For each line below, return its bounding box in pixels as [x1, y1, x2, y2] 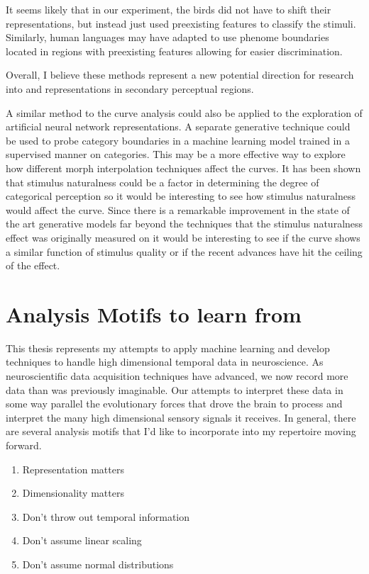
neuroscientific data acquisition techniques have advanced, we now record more [6, 368, 348, 383]
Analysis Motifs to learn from [6, 299, 302, 328]
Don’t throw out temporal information [22, 509, 190, 524]
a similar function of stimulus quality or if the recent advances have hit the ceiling [6, 244, 363, 259]
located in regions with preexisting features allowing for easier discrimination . [6, 43, 343, 58]
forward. [6, 437, 42, 452]
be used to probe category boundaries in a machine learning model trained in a [6, 133, 350, 147]
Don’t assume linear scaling [22, 533, 142, 548]
